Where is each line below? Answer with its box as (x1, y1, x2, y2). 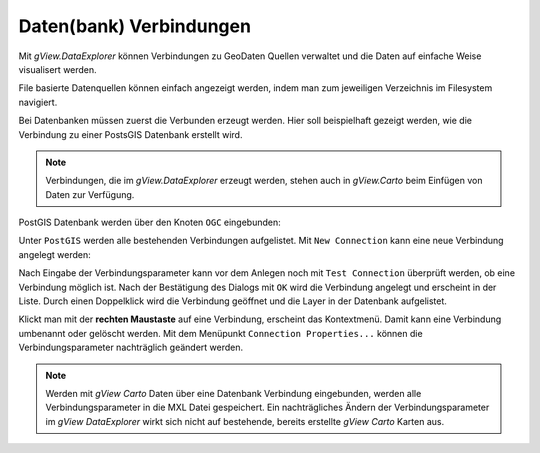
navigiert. (18, 96, 58, 108)
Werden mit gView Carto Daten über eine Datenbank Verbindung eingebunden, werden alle (45, 387, 422, 399)
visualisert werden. (18, 63, 97, 75)
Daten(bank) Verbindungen (18, 15, 252, 37)
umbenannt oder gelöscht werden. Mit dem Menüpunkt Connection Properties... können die (18, 327, 424, 339)
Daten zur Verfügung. (45, 188, 135, 200)
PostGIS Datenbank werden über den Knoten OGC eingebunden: (18, 216, 282, 229)
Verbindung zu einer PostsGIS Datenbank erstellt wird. (18, 128, 243, 140)
